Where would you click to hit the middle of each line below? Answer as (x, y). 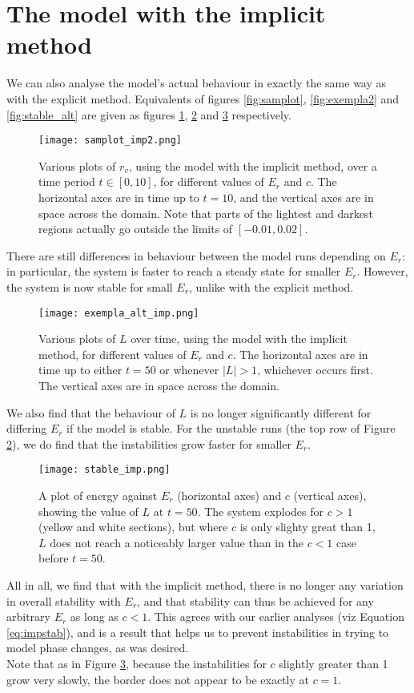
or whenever (189, 370)
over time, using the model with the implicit (239, 338)
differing (27, 428)
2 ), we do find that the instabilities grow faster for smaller (149, 443)
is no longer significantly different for (281, 412)
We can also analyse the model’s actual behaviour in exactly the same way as (197, 83)
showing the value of (88, 511)
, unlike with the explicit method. (271, 286)
